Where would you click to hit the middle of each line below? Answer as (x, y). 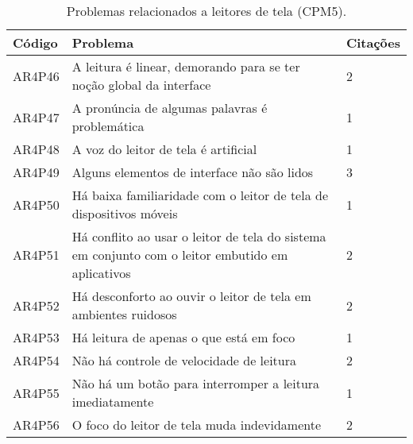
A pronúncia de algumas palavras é (170, 108)
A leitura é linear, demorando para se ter (186, 66)
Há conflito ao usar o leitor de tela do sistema (199, 236)
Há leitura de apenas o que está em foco (183, 337)
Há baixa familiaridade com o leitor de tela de (200, 195)
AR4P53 (36, 337)
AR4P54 (36, 360)
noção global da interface (141, 85)
